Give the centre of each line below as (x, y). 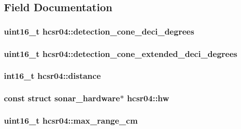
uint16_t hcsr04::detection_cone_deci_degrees (99, 31)
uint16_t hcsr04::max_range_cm (71, 120)
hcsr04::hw (148, 98)
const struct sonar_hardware (62, 98)
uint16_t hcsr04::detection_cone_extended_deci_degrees (121, 53)
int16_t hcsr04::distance (52, 76)
